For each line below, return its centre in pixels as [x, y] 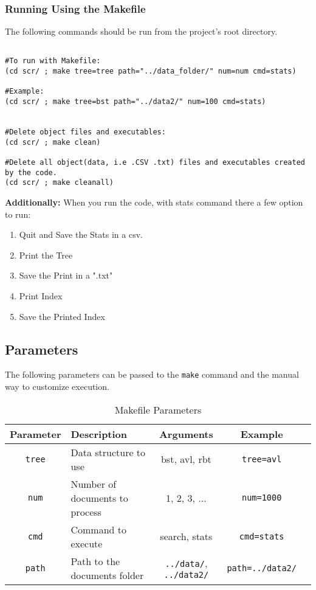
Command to [99, 529]
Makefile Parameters [158, 409]
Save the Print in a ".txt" [66, 275]
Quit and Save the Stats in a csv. [81, 234]
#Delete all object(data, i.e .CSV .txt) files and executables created [155, 163]
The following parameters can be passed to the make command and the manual [152, 374]
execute [87, 543]
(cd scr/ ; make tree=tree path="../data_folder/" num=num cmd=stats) [151, 71]
